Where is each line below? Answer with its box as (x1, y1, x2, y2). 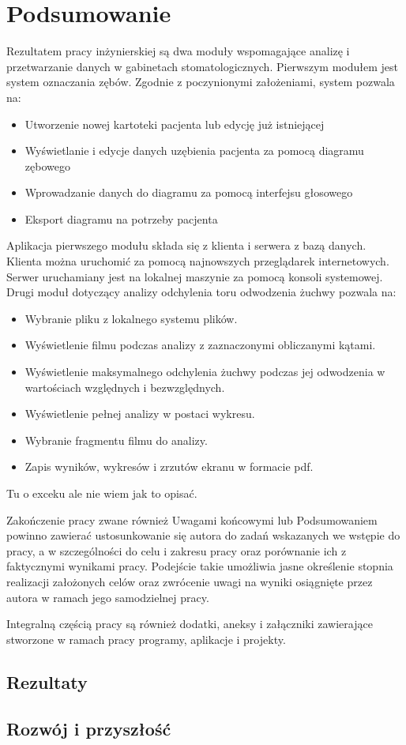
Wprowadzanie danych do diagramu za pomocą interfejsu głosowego (24, 184, 353, 201)
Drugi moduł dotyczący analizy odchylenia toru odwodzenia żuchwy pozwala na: (6, 284, 397, 300)
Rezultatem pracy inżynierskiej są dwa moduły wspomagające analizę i (6, 43, 350, 59)
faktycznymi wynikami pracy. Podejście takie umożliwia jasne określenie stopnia (6, 558, 393, 574)
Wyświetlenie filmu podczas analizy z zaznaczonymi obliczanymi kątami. (24, 337, 376, 353)
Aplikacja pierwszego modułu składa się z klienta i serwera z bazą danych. (6, 237, 367, 254)
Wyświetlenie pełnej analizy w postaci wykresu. (24, 405, 255, 422)
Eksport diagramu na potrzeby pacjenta (24, 210, 218, 227)
